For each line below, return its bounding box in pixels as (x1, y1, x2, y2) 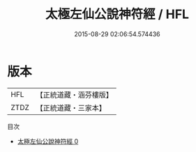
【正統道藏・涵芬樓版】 (36, 90, 114, 100)
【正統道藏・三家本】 (36, 102, 107, 112)
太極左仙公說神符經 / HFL (45, 6, 190, 22)
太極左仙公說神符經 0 (17, 137, 79, 145)
